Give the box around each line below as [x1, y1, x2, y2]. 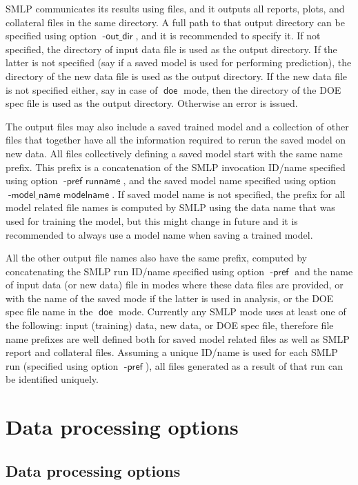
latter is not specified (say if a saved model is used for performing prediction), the [6, 55, 352, 70]
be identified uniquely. [6, 372, 99, 386]
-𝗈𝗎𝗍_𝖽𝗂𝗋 [102, 32, 133, 42]
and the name [295, 264, 353, 278]
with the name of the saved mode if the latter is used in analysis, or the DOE [6, 290, 334, 305]
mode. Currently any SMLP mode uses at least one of [119, 304, 346, 319]
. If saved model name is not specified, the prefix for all [112, 186, 346, 201]
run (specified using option [6, 358, 119, 373]
